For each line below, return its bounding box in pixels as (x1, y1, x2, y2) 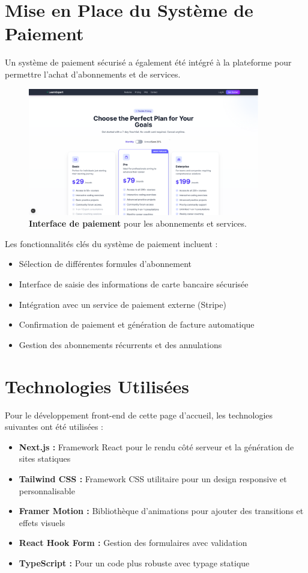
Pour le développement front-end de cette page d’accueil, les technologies (5, 408, 273, 421)
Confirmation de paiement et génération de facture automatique (19, 318, 255, 331)
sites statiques (19, 452, 71, 465)
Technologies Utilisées (5, 373, 190, 398)
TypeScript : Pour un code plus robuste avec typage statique (19, 556, 250, 569)
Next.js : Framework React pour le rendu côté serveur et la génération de (19, 440, 294, 453)
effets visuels (19, 516, 65, 529)
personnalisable (19, 484, 75, 497)
